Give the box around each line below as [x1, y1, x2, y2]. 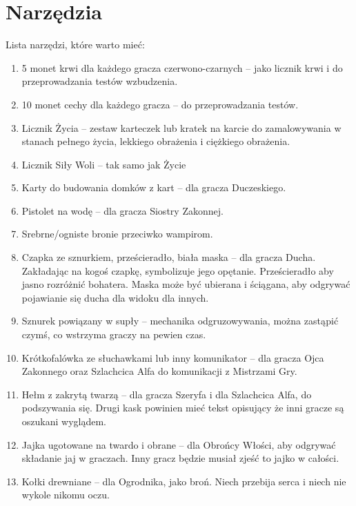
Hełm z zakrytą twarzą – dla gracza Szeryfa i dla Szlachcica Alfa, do [21, 387, 312, 401]
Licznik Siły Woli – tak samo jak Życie [21, 157, 186, 171]
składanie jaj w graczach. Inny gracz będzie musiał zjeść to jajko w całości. [21, 451, 339, 465]
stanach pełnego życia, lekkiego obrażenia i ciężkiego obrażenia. [21, 134, 290, 148]
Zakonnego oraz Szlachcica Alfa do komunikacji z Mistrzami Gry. [21, 364, 297, 378]
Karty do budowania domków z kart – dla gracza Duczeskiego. [21, 180, 286, 195]
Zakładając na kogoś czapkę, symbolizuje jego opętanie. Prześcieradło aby [21, 263, 334, 278]
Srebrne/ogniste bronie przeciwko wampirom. [21, 226, 213, 241]
